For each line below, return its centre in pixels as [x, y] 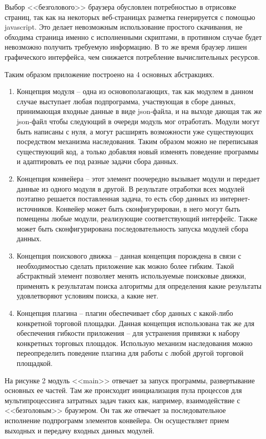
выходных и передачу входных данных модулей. [80, 430]
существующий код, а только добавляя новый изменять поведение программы [138, 151]
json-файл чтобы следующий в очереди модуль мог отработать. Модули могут [138, 121]
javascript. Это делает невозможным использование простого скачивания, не [124, 27]
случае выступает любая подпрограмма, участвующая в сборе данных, [126, 101]
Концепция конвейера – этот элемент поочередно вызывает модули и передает [138, 178]
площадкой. [34, 363]
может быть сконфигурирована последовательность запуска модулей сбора [132, 228]
